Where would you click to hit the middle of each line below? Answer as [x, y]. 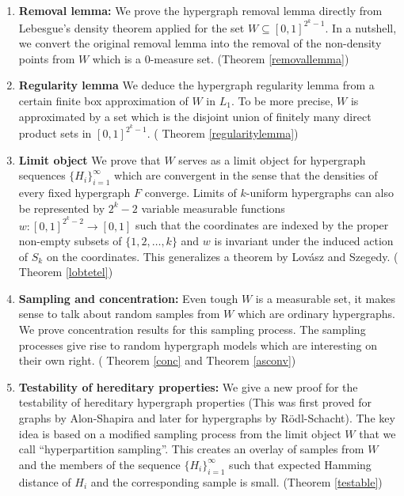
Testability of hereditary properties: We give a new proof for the [188, 386]
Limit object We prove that [90, 159]
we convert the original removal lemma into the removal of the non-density [200, 43]
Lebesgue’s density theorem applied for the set [131, 27]
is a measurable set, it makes [325, 298]
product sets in [55, 133]
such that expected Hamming [300, 464]
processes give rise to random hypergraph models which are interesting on [198, 345]
